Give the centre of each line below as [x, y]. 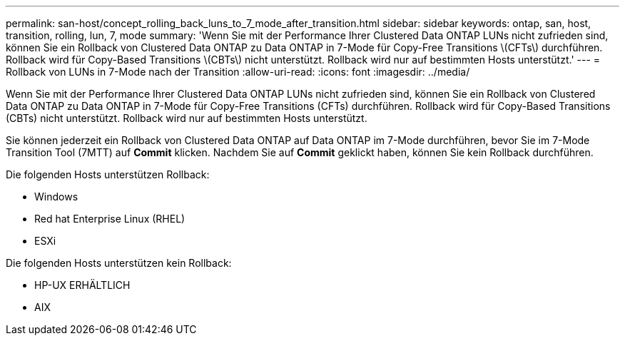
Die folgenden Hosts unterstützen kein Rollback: [119, 263]
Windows [56, 197]
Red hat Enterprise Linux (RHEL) [110, 219]
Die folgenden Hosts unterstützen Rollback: [108, 174]
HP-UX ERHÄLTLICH [82, 285]
